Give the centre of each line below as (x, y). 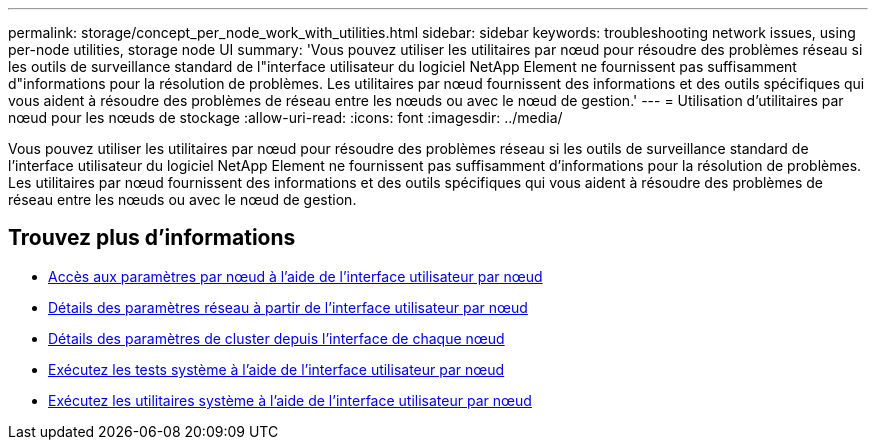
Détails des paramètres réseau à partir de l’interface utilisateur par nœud (288, 307)
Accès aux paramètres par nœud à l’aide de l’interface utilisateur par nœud (295, 276)
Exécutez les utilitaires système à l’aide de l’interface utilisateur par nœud (290, 400)
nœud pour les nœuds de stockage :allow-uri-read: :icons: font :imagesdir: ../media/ (285, 117)
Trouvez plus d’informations (152, 238)
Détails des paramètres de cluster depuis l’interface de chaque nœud (276, 338)
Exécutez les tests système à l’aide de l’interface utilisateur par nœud (276, 369)
